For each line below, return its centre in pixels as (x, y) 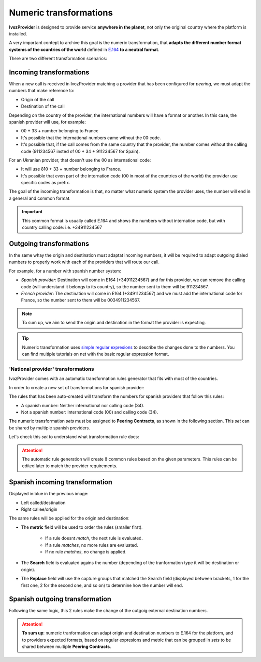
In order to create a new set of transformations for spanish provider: (77, 387)
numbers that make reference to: (42, 91)
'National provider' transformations (51, 369)
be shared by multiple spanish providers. (50, 428)
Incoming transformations (49, 72)
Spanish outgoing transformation (60, 599)
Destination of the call (43, 106)
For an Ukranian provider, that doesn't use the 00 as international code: (80, 160)
